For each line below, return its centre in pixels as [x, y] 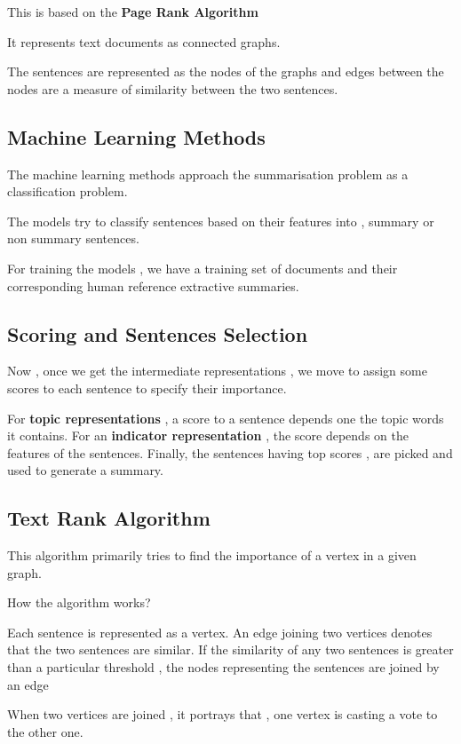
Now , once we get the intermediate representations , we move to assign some [217, 371]
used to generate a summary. [85, 470]
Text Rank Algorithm [109, 518]
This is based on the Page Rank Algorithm [133, 12]
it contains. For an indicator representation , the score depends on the [208, 435]
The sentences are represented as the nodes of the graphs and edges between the [226, 71]
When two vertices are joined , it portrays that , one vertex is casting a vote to [223, 714]
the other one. [45, 731]
